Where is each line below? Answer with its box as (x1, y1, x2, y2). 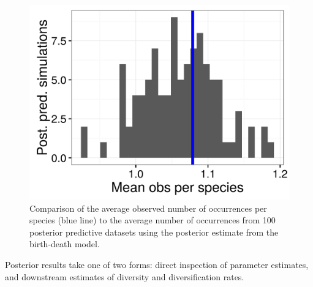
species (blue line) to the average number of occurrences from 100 (29, 214, 276, 226)
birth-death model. (29, 237, 100, 250)
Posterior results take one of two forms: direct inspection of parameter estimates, (5, 258, 309, 270)
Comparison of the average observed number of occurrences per (29, 201, 267, 214)
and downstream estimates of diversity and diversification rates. (5, 270, 244, 283)
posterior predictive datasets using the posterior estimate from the (29, 225, 279, 238)
